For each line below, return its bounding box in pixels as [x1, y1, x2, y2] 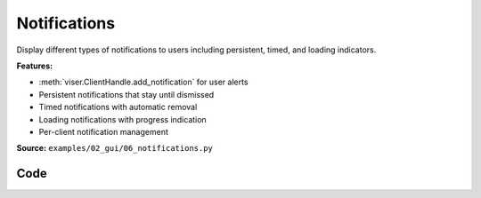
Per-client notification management [38, 126, 168, 137]
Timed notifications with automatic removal [38, 102, 198, 113]
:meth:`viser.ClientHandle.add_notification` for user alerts [38, 76, 249, 88]
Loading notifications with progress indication [38, 114, 207, 124]
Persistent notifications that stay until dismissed [38, 89, 215, 99]
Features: [16, 60, 53, 71]
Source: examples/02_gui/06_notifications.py [16, 143, 214, 154]
